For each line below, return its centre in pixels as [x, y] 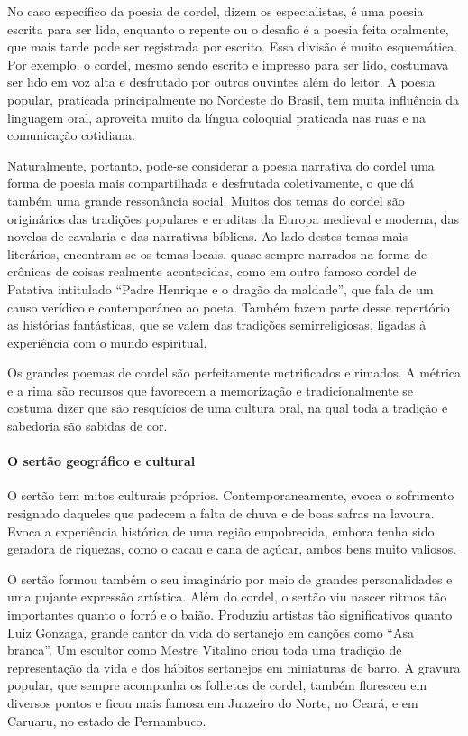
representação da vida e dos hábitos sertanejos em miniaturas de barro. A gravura [234, 667]
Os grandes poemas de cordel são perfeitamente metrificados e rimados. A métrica [234, 373]
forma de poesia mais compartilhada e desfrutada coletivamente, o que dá [211, 183]
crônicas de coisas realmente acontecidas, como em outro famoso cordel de [212, 271]
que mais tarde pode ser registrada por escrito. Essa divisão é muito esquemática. [233, 47]
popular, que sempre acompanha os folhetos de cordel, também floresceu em [217, 685]
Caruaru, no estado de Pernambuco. [107, 720]
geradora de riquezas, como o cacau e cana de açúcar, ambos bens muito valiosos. [232, 549]
